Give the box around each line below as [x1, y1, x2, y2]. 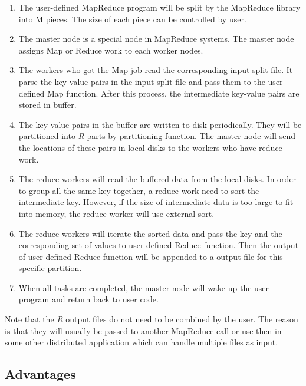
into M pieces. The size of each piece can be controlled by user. [18, 12, 246, 25]
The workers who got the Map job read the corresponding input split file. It [18, 64, 293, 76]
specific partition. [18, 262, 82, 274]
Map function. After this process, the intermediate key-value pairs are [47, 87, 300, 99]
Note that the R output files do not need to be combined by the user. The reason [5, 313, 298, 325]
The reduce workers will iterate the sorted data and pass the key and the [18, 227, 282, 239]
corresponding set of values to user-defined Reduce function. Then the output [18, 239, 299, 251]
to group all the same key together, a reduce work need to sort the [18, 184, 259, 196]
